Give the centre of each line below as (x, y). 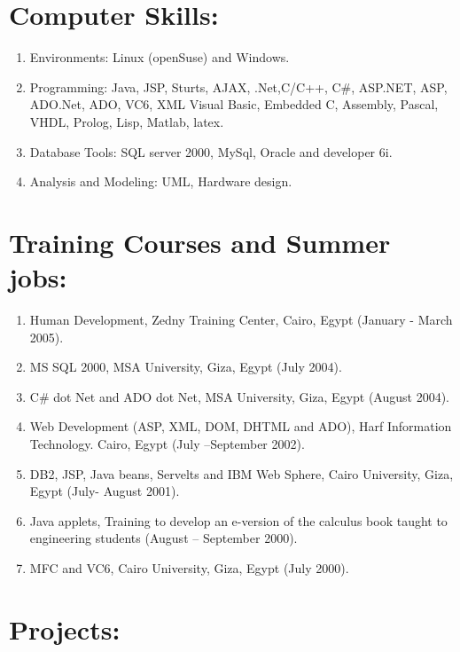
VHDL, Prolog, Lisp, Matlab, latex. (127, 121)
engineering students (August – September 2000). (164, 538)
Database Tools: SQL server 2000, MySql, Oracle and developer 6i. (211, 151)
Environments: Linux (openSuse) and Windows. (160, 57)
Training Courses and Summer (200, 242)
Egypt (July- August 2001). (105, 491)
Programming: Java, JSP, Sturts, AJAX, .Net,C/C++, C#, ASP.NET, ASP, (238, 86)
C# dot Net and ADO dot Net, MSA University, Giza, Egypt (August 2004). (239, 396)
